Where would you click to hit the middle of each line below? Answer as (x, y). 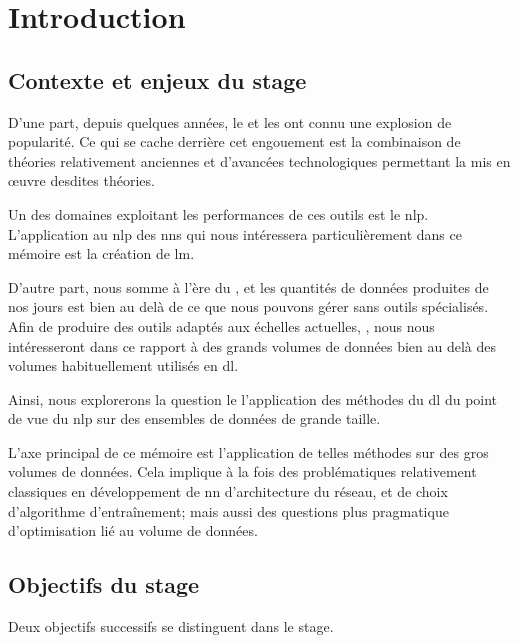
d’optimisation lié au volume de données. (133, 530)
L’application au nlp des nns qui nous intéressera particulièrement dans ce (235, 233)
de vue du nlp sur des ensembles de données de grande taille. (194, 418)
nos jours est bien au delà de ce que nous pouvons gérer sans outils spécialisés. (248, 306)
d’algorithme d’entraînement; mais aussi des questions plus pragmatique (228, 510)
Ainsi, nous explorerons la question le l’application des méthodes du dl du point (253, 398)
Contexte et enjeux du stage (157, 79)
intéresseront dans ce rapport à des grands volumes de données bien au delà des (252, 345)
